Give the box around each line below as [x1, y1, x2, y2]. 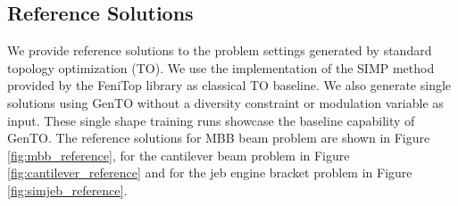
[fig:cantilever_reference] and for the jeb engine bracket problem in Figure [7, 163, 412, 182]
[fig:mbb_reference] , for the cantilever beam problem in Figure [7, 145, 350, 164]
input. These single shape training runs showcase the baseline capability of [7, 111, 415, 129]
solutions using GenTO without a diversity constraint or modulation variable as [7, 93, 444, 111]
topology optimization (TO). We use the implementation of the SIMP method [7, 58, 435, 77]
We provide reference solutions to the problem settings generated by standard [7, 41, 432, 60]
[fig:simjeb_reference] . [7, 180, 128, 199]
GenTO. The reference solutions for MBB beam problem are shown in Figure [7, 128, 430, 147]
